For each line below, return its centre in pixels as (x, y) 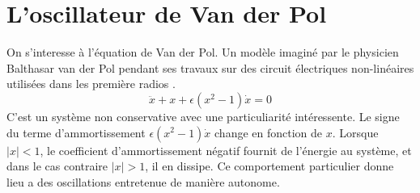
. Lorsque (355, 132)
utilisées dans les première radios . (91, 84)
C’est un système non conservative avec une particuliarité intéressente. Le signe (203, 116)
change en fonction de (269, 132)
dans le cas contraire (57, 166)
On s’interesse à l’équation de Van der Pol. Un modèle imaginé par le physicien (203, 52)
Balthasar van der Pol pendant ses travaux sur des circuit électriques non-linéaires (210, 67)
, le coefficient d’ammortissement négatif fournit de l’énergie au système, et (226, 150)
